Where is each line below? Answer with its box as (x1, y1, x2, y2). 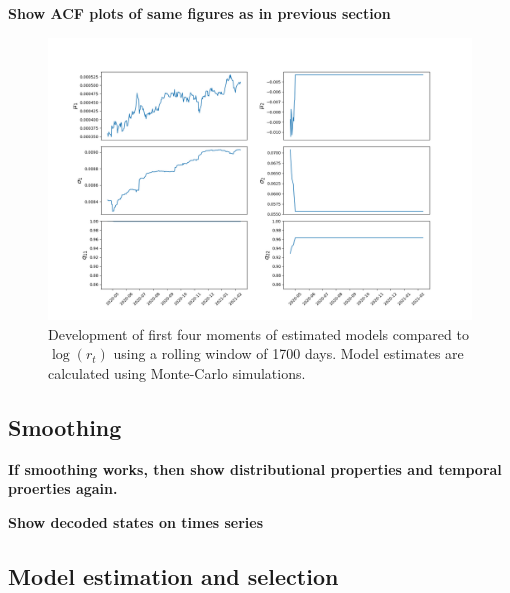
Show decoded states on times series (8, 511, 264, 532)
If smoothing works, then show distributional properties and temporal (8, 458, 502, 479)
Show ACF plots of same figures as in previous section (8, 3, 391, 23)
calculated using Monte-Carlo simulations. (48, 362, 306, 383)
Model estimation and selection (8, 560, 339, 591)
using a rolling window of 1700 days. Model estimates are (113, 343, 464, 364)
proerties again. (8, 478, 118, 499)
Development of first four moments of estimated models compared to (48, 323, 469, 344)
